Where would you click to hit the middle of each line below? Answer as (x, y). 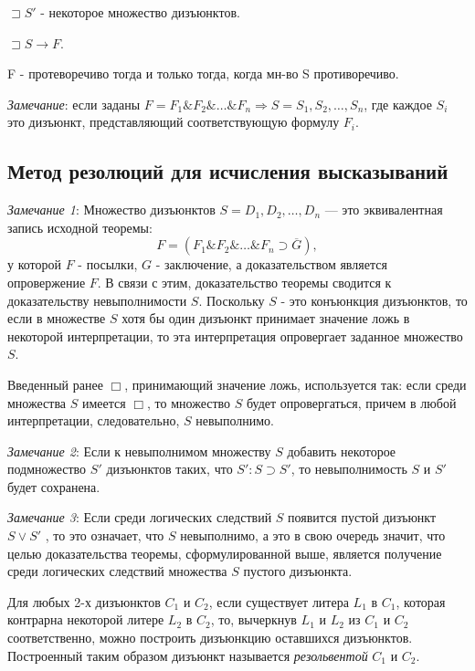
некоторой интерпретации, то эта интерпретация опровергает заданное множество (235, 335)
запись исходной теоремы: (80, 227)
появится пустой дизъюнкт (362, 517)
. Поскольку (232, 300)
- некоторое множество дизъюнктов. (140, 12)
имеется (104, 402)
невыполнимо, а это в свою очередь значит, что (313, 535)
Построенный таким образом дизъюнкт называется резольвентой (188, 655)
